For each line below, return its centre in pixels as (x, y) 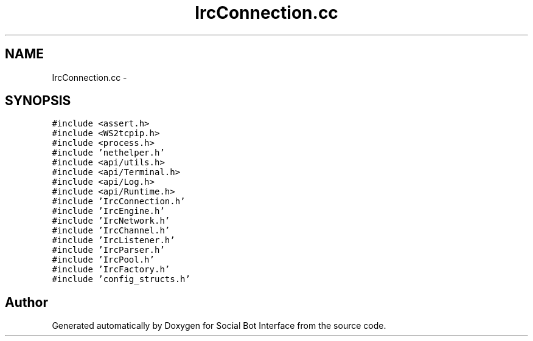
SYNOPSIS (38, 101)
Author (26, 302)
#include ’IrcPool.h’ (103, 260)
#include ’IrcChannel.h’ (111, 231)
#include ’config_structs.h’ (121, 279)
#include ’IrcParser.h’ (108, 250)
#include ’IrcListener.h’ (113, 240)
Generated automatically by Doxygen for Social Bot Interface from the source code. (219, 326)
